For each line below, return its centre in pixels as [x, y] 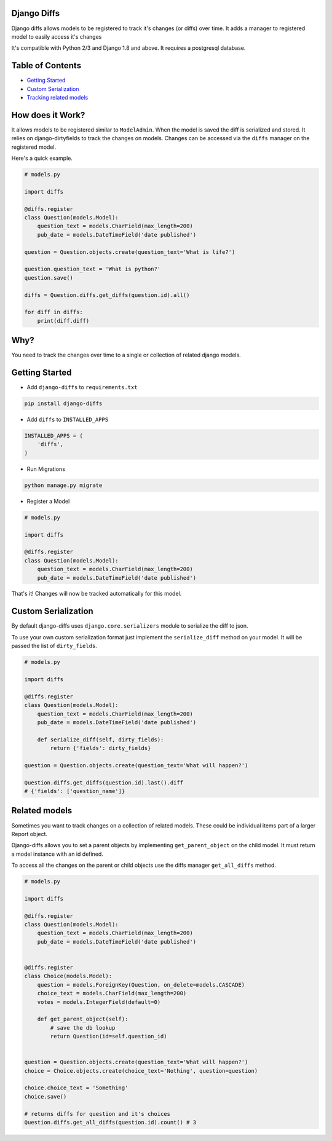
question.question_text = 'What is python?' [93, 269]
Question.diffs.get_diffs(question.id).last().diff [104, 783]
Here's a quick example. [42, 158]
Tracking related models [57, 97]
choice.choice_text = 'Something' [76, 1088]
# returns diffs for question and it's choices [97, 1114]
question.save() [49, 278]
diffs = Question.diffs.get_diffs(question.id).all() [107, 295]
